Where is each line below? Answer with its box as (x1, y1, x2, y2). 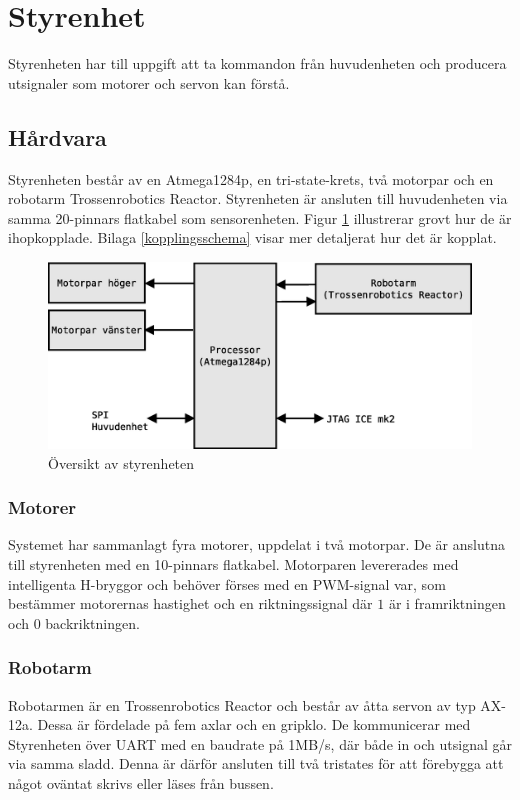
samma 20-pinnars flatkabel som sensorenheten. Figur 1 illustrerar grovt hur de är (8, 207, 512, 228)
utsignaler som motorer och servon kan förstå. (8, 72, 290, 93)
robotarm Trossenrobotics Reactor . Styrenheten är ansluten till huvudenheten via (8, 188, 508, 209)
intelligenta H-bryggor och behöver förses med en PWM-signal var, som (8, 573, 446, 594)
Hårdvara (8, 121, 107, 152)
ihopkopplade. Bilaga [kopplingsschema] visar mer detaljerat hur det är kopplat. (8, 227, 497, 248)
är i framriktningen (388, 593, 506, 614)
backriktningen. (45, 612, 140, 633)
